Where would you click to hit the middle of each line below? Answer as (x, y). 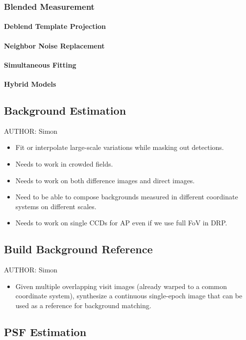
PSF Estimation (45, 331)
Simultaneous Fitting (40, 64)
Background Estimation (65, 110)
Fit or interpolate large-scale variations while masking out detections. (120, 147)
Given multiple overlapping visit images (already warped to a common (121, 286)
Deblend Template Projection (55, 26)
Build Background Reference (78, 249)
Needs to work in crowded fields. (64, 163)
